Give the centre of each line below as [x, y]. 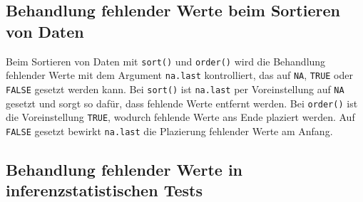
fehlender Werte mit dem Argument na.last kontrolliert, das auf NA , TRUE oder [179, 75]
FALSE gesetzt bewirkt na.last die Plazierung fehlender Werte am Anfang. [169, 131]
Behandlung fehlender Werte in [124, 169]
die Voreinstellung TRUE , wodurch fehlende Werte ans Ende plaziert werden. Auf [180, 117]
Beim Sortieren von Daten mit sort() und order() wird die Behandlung [166, 61]
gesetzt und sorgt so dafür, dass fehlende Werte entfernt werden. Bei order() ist [182, 103]
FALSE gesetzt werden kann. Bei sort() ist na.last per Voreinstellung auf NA [175, 89]
